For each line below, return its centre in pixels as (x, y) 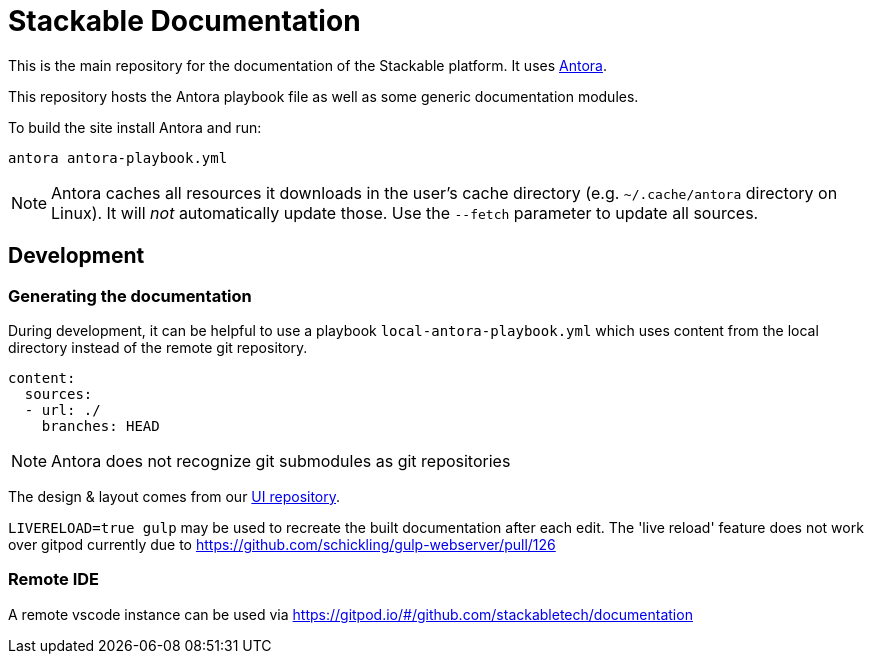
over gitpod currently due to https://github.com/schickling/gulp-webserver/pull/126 (282, 544)
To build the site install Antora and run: (135, 127)
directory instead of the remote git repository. (158, 347)
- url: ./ (62, 409)
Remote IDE (54, 579)
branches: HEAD (100, 425)
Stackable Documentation (184, 21)
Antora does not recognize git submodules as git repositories (281, 460)
